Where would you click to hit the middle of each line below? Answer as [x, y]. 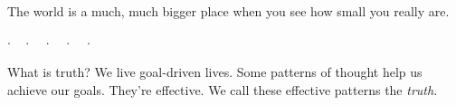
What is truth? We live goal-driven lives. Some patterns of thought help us [215, 72]
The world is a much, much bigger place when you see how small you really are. [228, 11]
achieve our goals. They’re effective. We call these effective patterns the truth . [223, 89]
